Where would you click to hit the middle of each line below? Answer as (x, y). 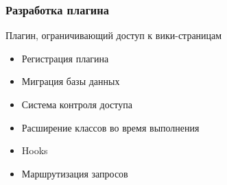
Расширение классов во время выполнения (110, 127)
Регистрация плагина (65, 58)
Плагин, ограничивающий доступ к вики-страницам (114, 35)
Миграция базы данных (71, 81)
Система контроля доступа (77, 104)
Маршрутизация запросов (75, 173)
